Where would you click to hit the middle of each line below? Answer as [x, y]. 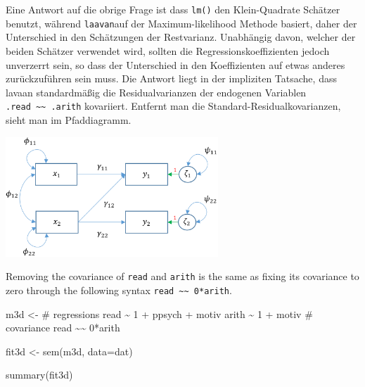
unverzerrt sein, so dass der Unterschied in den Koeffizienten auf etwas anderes [175, 64]
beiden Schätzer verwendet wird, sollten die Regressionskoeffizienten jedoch [168, 50]
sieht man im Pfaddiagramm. [69, 119]
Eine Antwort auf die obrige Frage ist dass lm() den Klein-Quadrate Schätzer [173, 9]
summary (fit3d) [39, 375]
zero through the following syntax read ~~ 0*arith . [119, 290]
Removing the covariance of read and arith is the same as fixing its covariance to [182, 276]
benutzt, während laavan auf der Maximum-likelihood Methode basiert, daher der [181, 23]
